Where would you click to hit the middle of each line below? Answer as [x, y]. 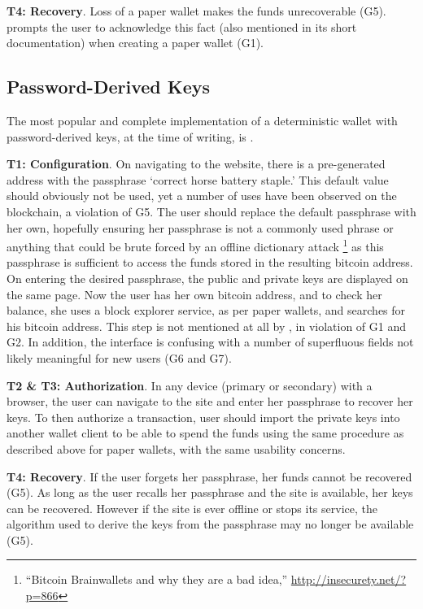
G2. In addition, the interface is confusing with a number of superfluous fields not [210, 342]
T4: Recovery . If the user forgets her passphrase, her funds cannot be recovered [209, 476]
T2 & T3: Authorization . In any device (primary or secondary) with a [190, 385]
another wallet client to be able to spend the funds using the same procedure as [205, 433]
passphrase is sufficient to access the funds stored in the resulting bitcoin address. [210, 262]
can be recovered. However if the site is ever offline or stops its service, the [192, 508]
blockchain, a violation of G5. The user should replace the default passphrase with [211, 211]
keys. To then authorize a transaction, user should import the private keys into [203, 417]
